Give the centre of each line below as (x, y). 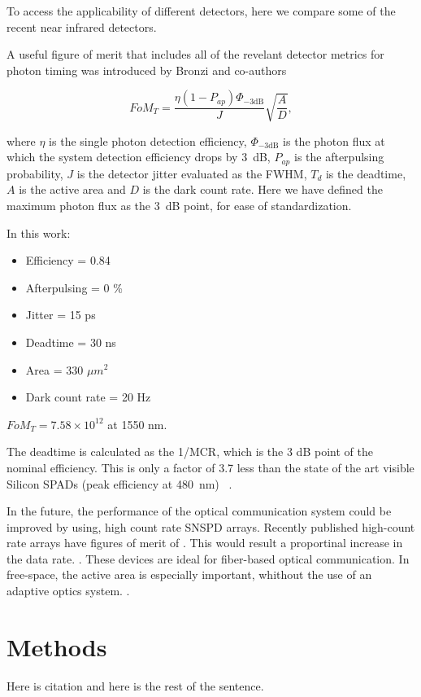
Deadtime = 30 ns (71, 342)
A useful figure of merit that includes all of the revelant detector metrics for (195, 54)
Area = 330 (54, 369)
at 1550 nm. (137, 424)
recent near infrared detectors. (82, 26)
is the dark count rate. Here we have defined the (263, 189)
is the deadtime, (366, 173)
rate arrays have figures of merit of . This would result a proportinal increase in (205, 543)
